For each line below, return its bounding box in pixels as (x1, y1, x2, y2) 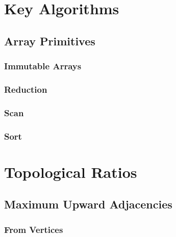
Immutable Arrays (4, 60, 82, 72)
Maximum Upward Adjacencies (4, 196, 172, 212)
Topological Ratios (4, 161, 137, 182)
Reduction (4, 83, 47, 95)
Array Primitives (4, 33, 95, 48)
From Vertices (4, 223, 63, 235)
